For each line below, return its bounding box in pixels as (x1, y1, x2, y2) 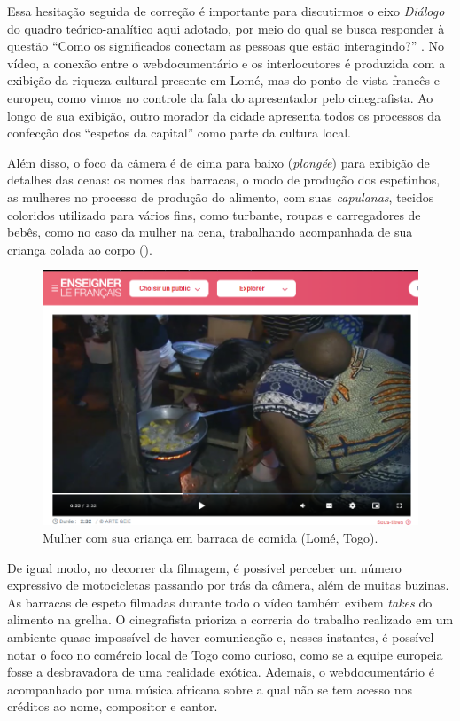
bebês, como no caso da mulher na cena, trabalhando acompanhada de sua (7, 223, 413, 241)
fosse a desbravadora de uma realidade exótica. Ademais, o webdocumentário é (7, 662, 434, 681)
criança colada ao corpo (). (7, 239, 152, 258)
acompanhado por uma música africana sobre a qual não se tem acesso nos (7, 679, 413, 698)
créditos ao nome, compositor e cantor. (7, 697, 218, 716)
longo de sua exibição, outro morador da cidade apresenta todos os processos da (7, 106, 441, 124)
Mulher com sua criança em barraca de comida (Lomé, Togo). (43, 528, 378, 546)
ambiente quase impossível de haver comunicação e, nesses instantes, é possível (7, 627, 434, 646)
